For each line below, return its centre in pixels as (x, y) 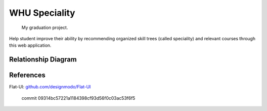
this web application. (30, 45)
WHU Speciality (42, 13)
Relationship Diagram (43, 60)
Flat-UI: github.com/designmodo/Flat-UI (50, 87)
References (27, 75)
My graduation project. (45, 28)
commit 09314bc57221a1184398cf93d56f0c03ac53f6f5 (78, 98)
